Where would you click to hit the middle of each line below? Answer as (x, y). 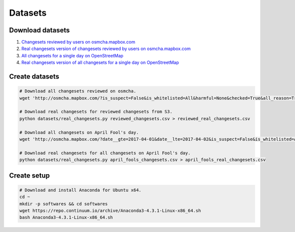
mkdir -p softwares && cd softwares (64, 204)
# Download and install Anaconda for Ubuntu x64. (80, 190)
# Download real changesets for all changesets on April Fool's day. (105, 153)
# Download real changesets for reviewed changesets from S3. (96, 112)
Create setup (29, 175)
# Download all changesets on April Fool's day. (79, 132)
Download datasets (39, 30)
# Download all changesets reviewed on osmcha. (78, 91)
